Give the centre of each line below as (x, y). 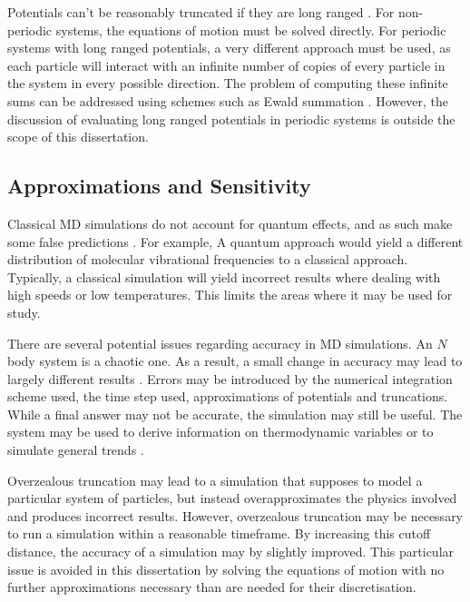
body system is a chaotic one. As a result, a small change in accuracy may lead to (235, 361)
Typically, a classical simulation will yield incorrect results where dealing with (224, 276)
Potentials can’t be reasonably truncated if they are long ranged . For (201, 12)
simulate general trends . (76, 450)
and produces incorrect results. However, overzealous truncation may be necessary (235, 515)
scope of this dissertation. (78, 137)
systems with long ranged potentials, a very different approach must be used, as (229, 48)
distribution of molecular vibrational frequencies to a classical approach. (208, 259)
